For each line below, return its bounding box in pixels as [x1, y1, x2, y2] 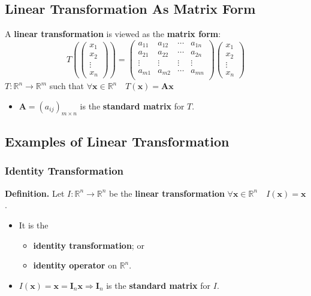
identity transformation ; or [33, 239, 144, 251]
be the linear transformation [109, 187, 225, 199]
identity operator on [33, 259, 117, 271]
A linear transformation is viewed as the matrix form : [5, 28, 221, 40]
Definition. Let [5, 187, 65, 199]
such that [49, 80, 84, 92]
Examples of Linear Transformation [5, 132, 230, 151]
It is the [19, 218, 49, 231]
